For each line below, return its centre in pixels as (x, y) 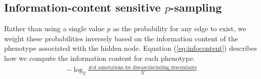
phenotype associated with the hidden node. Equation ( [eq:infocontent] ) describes (131, 48)
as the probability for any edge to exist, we (179, 28)
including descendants (173, 67)
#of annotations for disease (118, 67)
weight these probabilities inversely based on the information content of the (121, 38)
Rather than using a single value (54, 28)
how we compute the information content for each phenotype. (100, 58)
